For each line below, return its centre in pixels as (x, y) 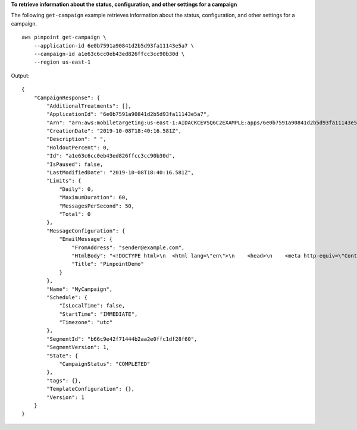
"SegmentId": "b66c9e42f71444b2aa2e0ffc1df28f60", (122, 339)
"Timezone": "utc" (86, 322)
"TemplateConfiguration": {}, (91, 389)
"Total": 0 (75, 214)
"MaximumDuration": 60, (94, 197)
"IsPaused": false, (75, 164)
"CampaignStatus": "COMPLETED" (105, 364)
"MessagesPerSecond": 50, (97, 206)
